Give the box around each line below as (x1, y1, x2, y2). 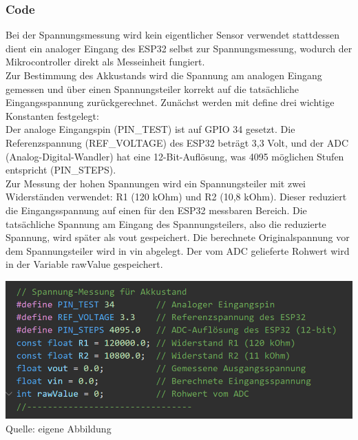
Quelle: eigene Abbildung (6, 421, 112, 435)
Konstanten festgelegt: (6, 108, 99, 123)
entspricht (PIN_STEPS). (6, 163, 116, 177)
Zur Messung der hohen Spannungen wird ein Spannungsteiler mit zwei (6, 176, 306, 190)
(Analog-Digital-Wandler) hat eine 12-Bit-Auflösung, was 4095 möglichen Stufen (6, 149, 344, 163)
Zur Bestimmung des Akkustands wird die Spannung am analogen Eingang (6, 68, 322, 82)
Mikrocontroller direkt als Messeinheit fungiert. (6, 54, 205, 69)
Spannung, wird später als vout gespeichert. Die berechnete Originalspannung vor (6, 230, 350, 244)
